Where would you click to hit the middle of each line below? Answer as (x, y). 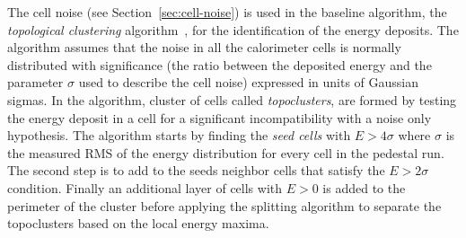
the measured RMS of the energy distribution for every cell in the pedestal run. (226, 152)
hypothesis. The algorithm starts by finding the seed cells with (179, 135)
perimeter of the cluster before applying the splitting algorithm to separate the (224, 205)
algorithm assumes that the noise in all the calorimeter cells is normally (204, 47)
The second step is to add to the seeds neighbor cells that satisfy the (196, 170)
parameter (35, 82)
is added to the (364, 187)
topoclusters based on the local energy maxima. (138, 223)
